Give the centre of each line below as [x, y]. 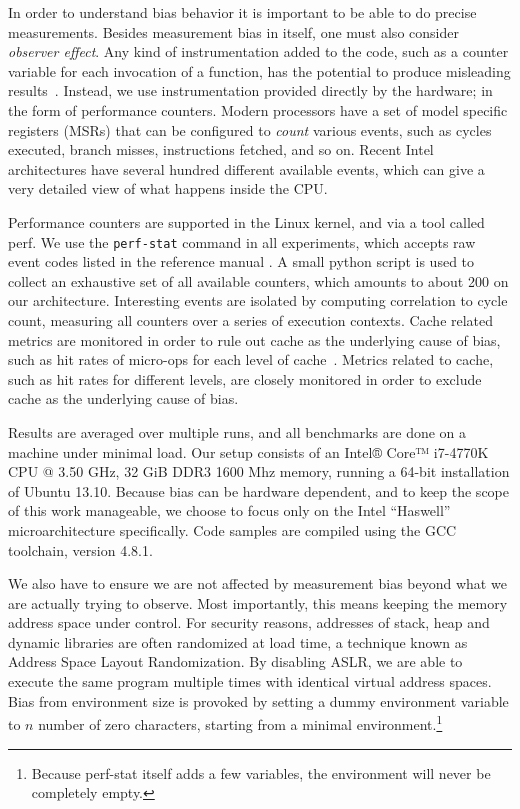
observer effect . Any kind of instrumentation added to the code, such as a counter [258, 51]
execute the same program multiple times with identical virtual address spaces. [250, 681]
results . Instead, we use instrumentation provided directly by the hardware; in [250, 90]
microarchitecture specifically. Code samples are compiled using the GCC [232, 529]
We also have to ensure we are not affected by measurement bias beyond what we [257, 583]
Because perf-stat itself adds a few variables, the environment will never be [261, 772]
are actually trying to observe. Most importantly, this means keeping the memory [258, 602]
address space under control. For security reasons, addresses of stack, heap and [249, 622]
